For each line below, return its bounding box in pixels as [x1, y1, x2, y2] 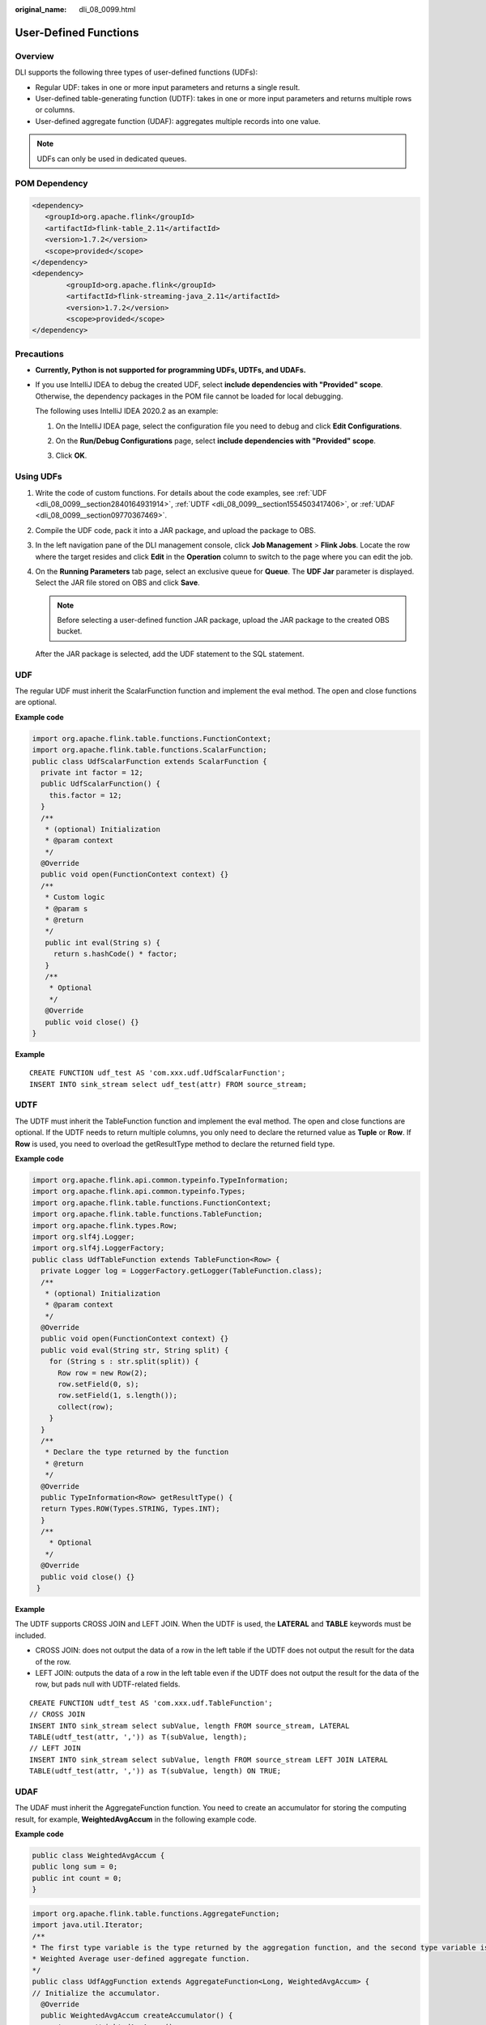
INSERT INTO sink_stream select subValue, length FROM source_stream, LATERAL [29, 1721, 350, 1730]
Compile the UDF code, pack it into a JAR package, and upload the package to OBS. [35, 525, 316, 535]
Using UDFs [15, 471, 62, 482]
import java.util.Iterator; [32, 1921, 143, 1929]
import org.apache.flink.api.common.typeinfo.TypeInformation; [32, 1175, 289, 1184]
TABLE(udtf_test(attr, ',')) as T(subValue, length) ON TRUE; [29, 1767, 282, 1776]
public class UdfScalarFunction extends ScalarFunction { [32, 757, 267, 765]
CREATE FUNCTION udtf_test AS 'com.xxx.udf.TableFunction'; [29, 1698, 273, 1707]
